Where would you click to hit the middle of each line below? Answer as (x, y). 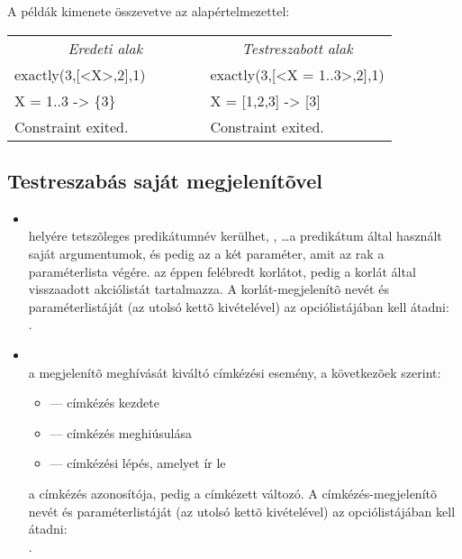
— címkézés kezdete (104, 403)
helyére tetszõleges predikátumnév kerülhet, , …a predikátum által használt (235, 236)
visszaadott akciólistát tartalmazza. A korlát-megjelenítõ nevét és (208, 289)
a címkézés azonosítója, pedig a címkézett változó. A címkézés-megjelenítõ (232, 493)
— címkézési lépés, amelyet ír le (138, 463)
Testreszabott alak (297, 48)
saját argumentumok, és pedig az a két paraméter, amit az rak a (206, 253)
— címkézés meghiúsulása (121, 432)
